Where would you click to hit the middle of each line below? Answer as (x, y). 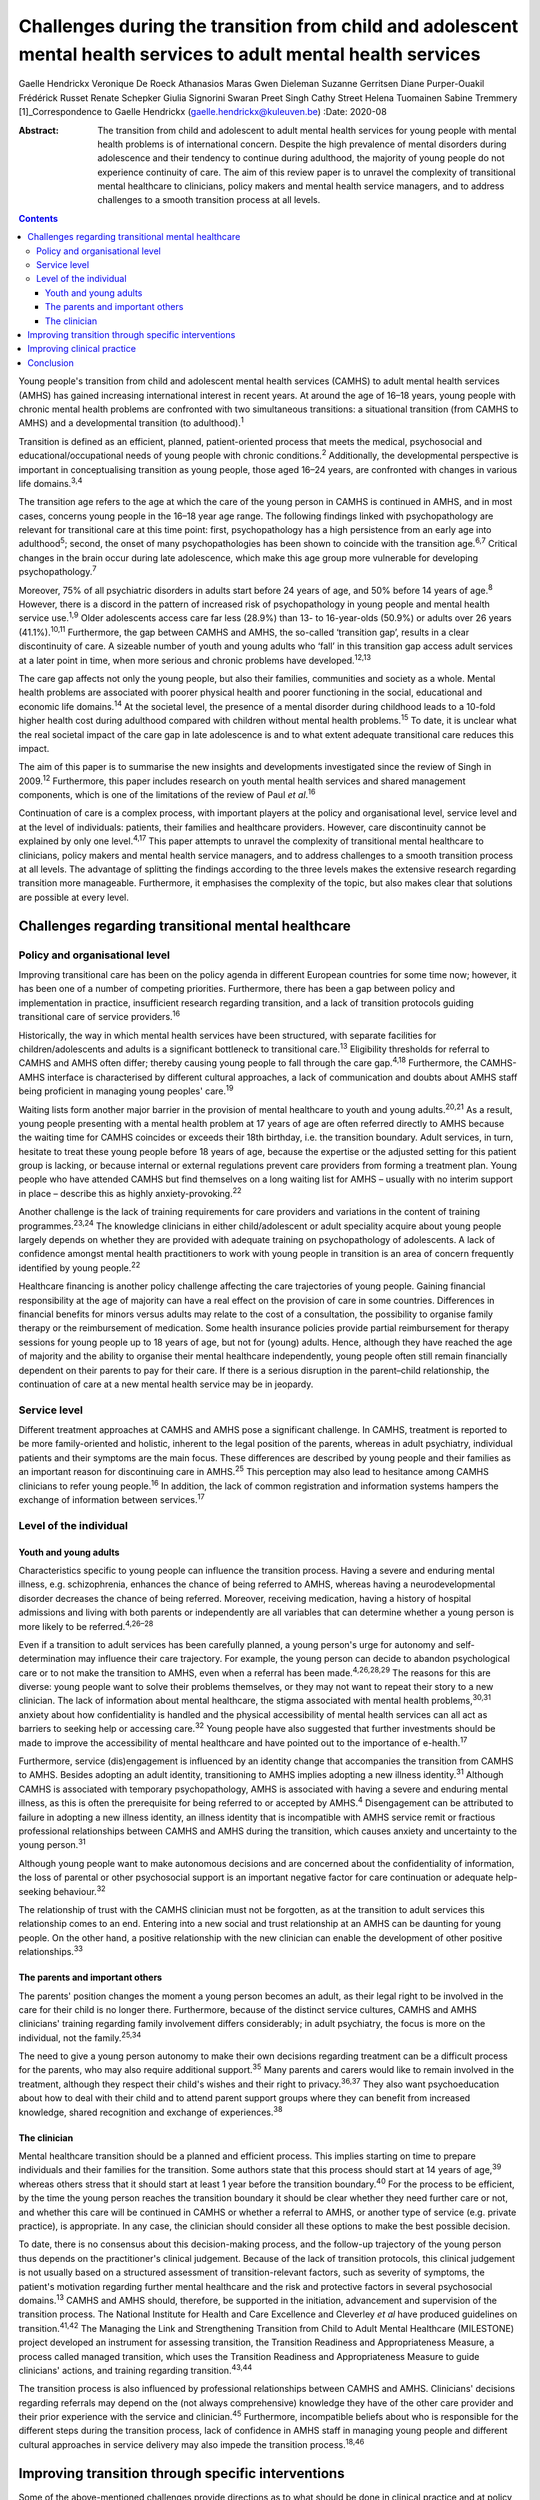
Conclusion (51, 362)
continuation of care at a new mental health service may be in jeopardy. (166, 1384)
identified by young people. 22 (79, 1267)
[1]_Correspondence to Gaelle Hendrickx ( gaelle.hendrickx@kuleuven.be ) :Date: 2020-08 (202, 112)
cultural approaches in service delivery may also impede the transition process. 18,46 (191, 2443)
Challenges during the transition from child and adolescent (268, 26)
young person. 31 (52, 1844)
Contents (38, 218)
